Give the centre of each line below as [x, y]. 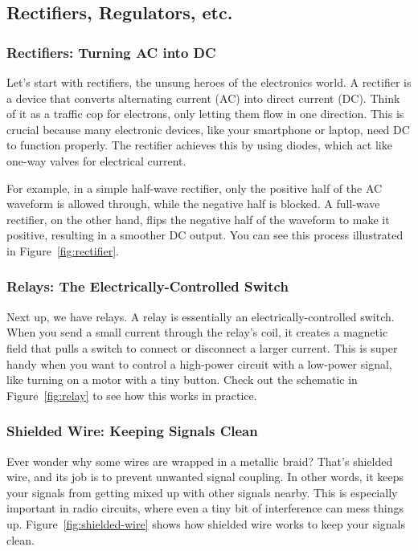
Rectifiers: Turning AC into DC [111, 52]
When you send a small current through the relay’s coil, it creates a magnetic [197, 332]
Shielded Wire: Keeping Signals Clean [132, 431]
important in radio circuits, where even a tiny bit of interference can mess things [205, 508]
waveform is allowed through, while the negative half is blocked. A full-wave [193, 204]
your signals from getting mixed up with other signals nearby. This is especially [202, 492]
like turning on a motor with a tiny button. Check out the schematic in [182, 380]
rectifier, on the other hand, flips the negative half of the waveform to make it [198, 219]
